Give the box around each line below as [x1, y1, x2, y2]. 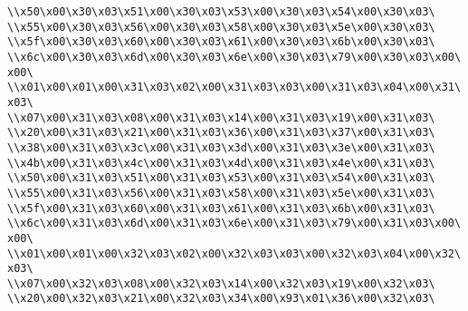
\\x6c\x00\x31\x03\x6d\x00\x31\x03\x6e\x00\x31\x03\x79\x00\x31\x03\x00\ [7, 217, 462, 230]
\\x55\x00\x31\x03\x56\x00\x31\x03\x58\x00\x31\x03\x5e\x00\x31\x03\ [7, 186, 435, 199]
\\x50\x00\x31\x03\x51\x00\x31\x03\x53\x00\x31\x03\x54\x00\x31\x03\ [7, 171, 435, 185]
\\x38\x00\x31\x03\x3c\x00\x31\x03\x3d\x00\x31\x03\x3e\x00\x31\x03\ [7, 141, 435, 154]
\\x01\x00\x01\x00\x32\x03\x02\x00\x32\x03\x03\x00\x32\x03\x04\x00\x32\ [7, 247, 462, 260]
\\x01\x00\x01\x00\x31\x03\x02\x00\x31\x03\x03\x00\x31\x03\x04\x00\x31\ [7, 81, 462, 94]
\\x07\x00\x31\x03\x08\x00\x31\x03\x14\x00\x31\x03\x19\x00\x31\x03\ [7, 111, 435, 124]
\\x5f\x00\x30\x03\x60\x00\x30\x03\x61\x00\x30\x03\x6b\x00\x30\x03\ [7, 35, 435, 49]
